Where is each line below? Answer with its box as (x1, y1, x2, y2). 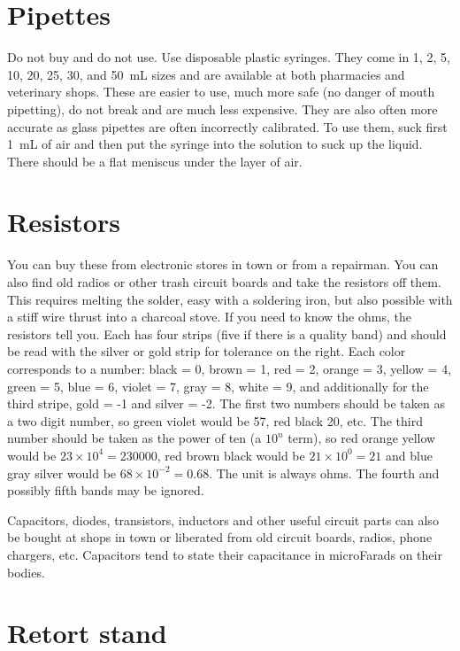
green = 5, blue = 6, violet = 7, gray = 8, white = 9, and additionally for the (7, 376, 429, 395)
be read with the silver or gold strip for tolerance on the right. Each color (7, 342, 406, 360)
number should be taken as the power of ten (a (7, 429, 262, 447)
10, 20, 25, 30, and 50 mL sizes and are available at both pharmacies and (7, 65, 405, 83)
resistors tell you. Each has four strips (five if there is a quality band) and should (7, 324, 447, 343)
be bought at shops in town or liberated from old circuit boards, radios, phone (7, 528, 433, 546)
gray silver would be (7, 463, 117, 482)
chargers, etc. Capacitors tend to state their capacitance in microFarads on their (7, 545, 442, 563)
